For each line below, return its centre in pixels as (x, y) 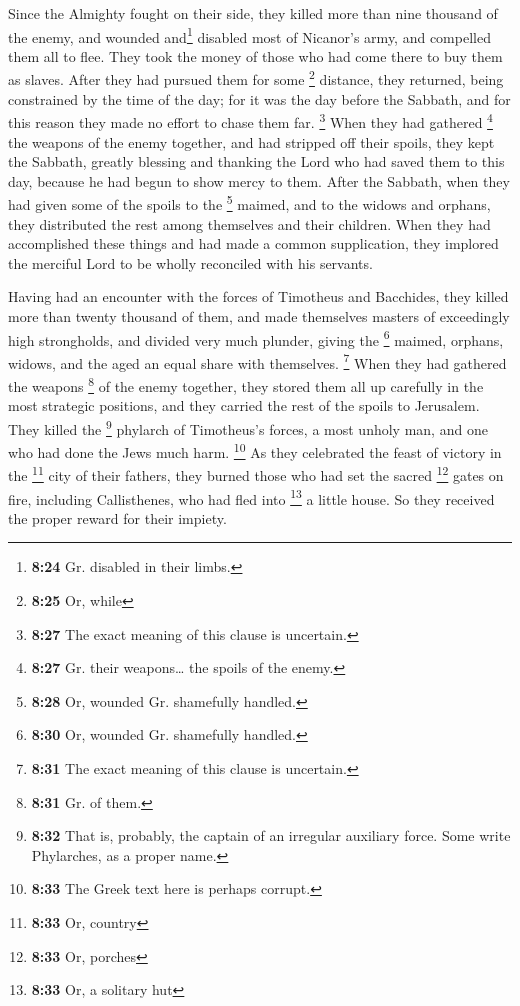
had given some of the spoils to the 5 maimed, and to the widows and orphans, (249, 202)
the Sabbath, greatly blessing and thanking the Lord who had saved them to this (256, 161)
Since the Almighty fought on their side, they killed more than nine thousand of (253, 13)
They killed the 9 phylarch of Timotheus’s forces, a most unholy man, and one (248, 427)
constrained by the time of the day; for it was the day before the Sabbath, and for (259, 98)
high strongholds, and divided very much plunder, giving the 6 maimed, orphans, (256, 338)
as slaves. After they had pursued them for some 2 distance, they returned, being (256, 78)
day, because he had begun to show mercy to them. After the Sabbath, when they (259, 180)
